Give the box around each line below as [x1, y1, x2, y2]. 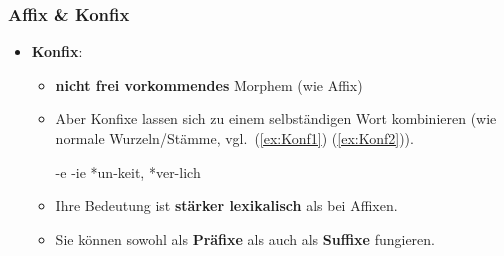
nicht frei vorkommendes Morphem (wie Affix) [55, 74, 363, 95]
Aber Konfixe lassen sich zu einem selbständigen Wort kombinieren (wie [55, 108, 497, 129]
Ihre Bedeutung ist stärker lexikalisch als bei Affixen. [55, 195, 398, 216]
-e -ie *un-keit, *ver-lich [55, 161, 201, 182]
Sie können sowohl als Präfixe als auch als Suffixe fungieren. [55, 228, 435, 249]
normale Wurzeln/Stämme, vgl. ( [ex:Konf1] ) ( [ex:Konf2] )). [55, 128, 414, 148]
